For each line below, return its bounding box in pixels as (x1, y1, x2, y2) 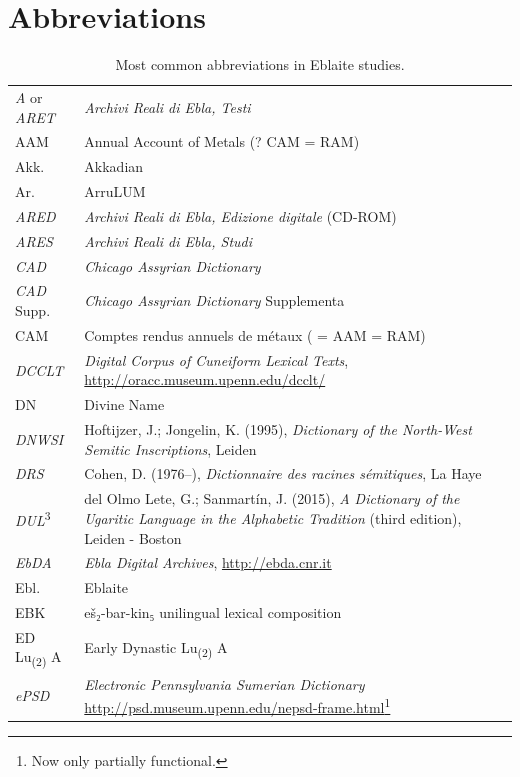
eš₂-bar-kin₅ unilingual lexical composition (84, 602, 342, 623)
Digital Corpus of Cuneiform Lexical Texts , (84, 349, 349, 370)
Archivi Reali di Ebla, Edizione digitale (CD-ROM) (84, 205, 397, 226)
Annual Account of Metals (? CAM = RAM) (84, 131, 360, 152)
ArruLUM (84, 181, 146, 202)
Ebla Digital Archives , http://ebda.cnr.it (84, 552, 332, 573)
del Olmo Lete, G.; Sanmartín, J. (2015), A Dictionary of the (84, 488, 460, 509)
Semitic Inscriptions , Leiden (84, 438, 257, 459)
